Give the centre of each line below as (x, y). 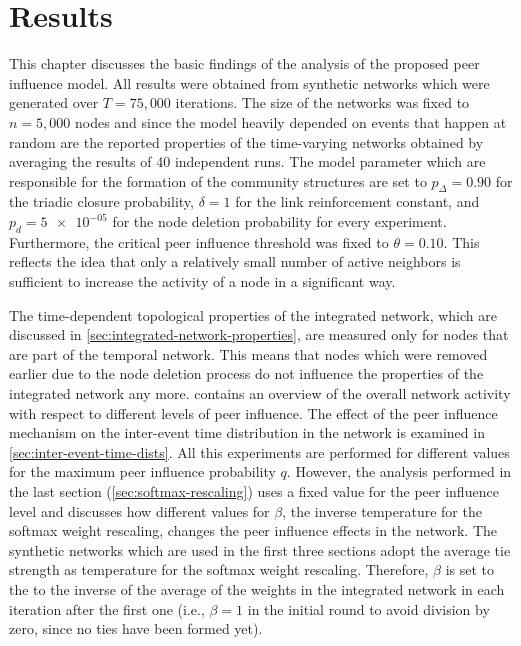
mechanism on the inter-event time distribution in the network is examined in (247, 432)
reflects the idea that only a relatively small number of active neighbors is (235, 261)
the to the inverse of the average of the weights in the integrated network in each (257, 588)
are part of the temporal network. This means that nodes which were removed (248, 353)
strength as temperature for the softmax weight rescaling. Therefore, (219, 569)
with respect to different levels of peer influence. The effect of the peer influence (253, 412)
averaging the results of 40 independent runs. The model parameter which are (247, 161)
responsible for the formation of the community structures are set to (218, 180)
